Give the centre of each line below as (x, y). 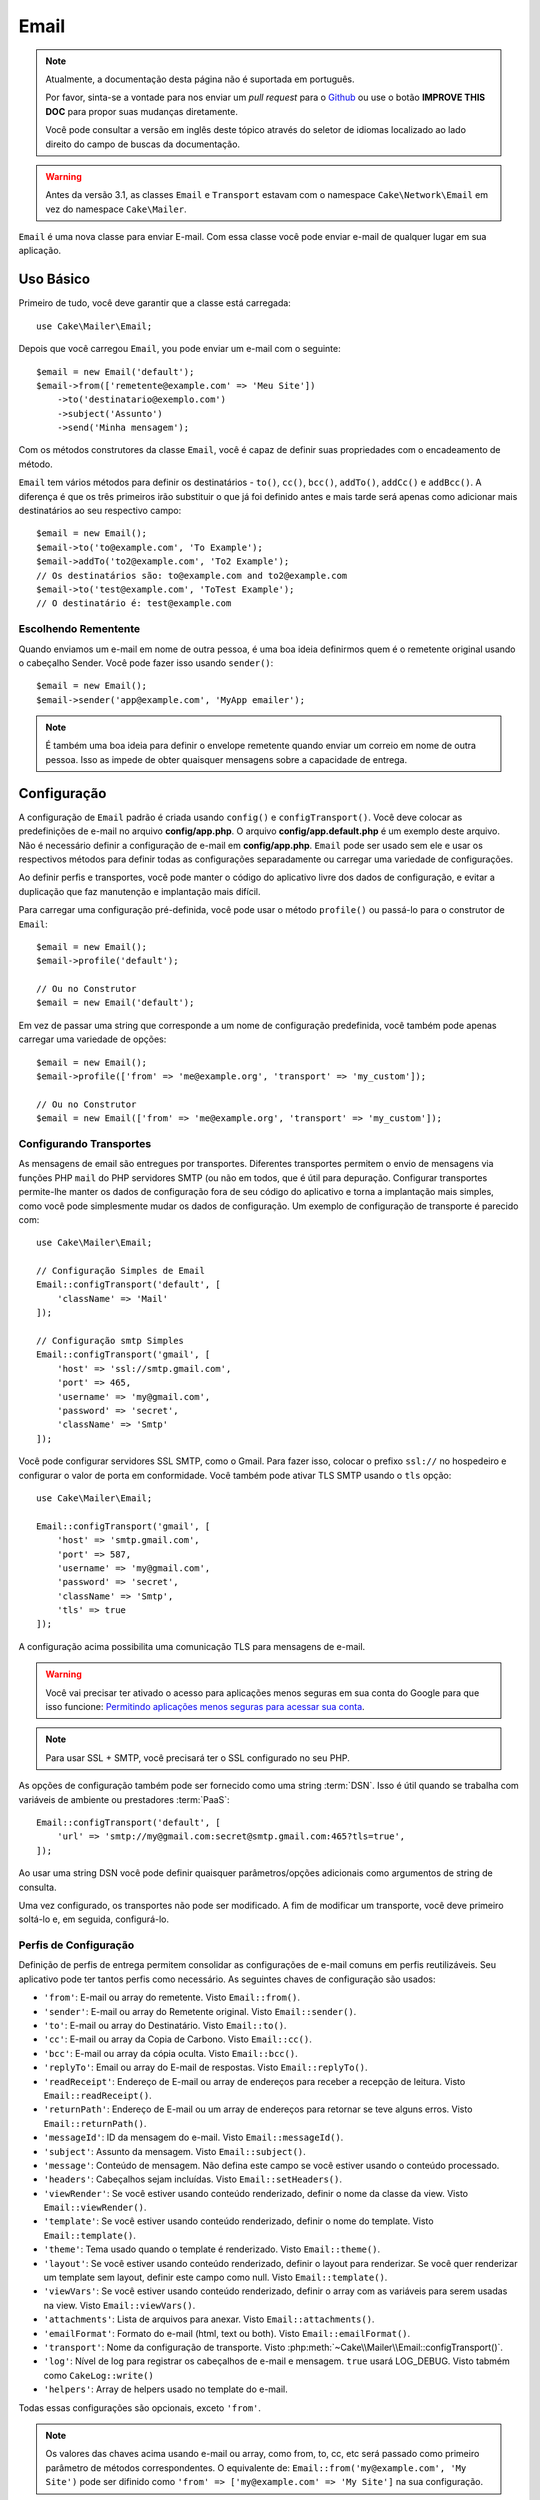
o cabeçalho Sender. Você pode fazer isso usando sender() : (146, 662)
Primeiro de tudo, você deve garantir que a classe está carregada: (155, 303)
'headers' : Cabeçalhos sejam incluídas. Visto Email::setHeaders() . (192, 2179)
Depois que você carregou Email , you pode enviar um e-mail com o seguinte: (179, 349)
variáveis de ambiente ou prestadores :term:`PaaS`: (124, 1799)
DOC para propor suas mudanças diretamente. (142, 111)
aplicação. (40, 251)
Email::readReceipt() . (97, 2095)
